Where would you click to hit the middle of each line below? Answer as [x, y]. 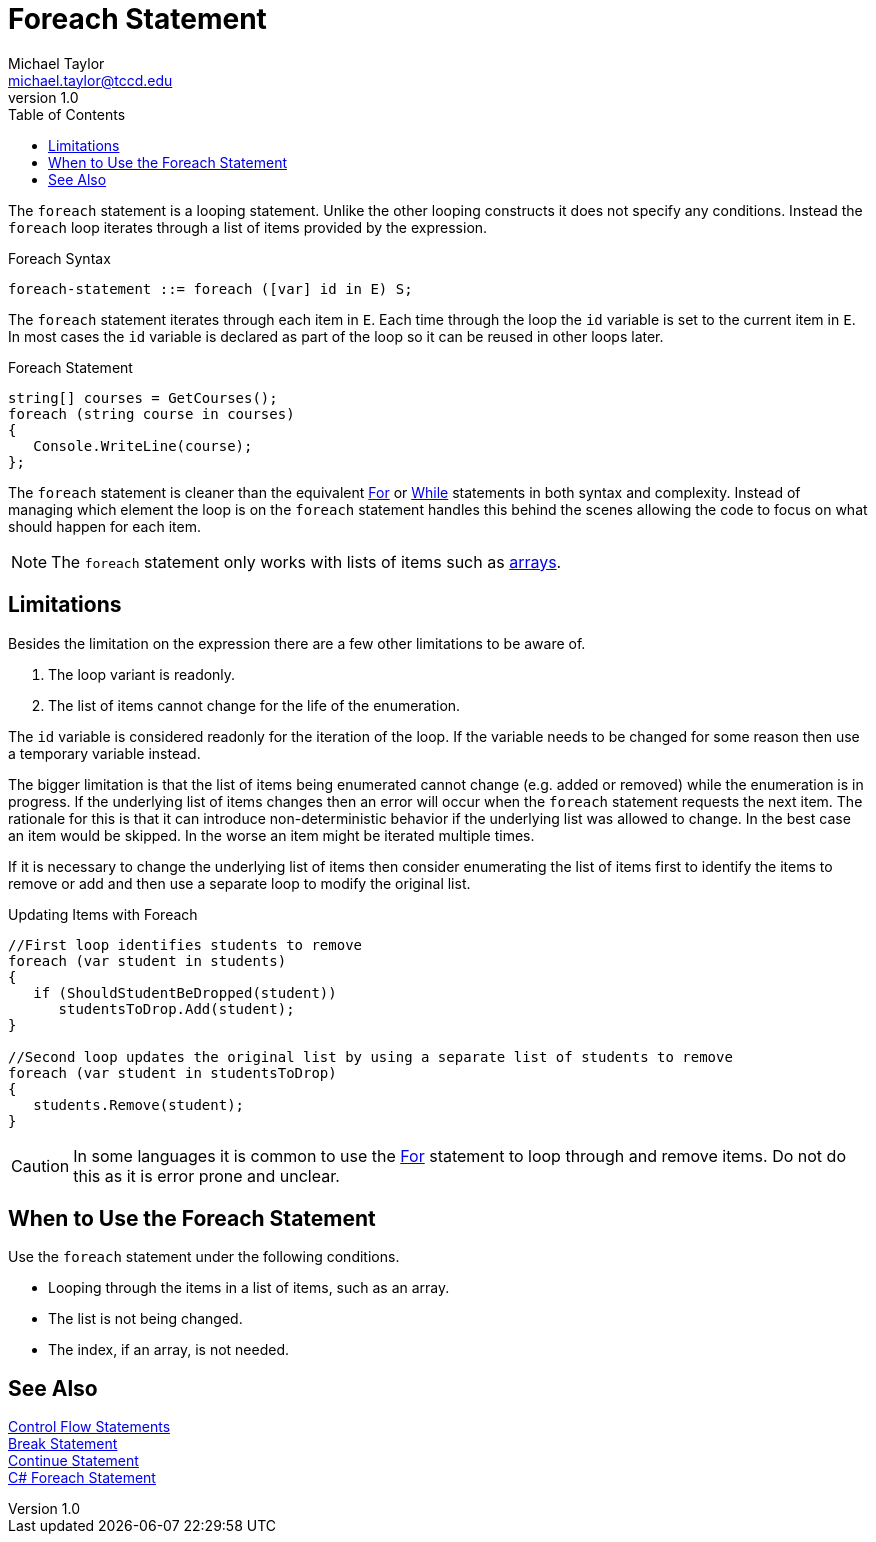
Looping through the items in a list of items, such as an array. [249, 1288]
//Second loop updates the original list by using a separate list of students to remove [370, 1056]
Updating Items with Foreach [103, 914]
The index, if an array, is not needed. [169, 1350]
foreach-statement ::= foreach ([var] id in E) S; [210, 288]
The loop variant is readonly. [142, 674]
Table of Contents [67, 114]
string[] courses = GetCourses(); [143, 397]
